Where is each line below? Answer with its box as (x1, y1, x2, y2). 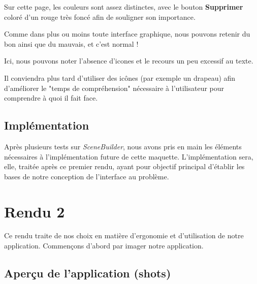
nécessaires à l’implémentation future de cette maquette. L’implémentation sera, (4, 151, 253, 162)
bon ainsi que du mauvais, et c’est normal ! (4, 38, 139, 49)
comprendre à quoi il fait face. (4, 92, 98, 103)
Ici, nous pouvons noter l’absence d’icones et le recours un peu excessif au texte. (4, 55, 253, 66)
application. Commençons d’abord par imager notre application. (4, 240, 204, 251)
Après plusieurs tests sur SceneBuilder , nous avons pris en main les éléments (4, 141, 242, 151)
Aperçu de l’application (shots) (4, 265, 171, 281)
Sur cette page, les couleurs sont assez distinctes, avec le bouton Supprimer (4, 2, 243, 12)
